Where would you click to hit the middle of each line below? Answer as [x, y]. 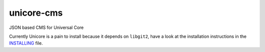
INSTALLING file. [26, 43]
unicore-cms [36, 13]
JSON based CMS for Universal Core [46, 27]
